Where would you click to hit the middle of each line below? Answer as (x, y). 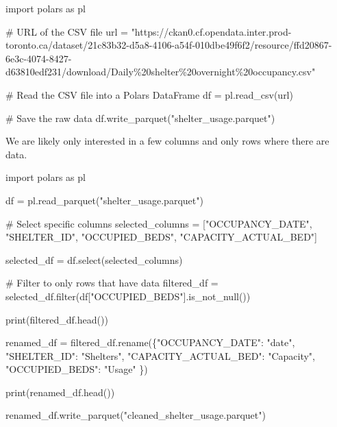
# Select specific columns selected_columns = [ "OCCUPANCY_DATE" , (159, 223)
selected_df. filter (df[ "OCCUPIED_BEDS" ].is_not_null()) (128, 296)
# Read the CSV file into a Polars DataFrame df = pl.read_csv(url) (149, 94)
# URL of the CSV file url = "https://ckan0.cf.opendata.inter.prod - (149, 31)
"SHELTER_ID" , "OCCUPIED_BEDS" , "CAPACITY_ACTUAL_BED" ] (161, 237)
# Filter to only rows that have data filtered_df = (112, 283)
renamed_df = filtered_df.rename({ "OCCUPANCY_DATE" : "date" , (150, 342)
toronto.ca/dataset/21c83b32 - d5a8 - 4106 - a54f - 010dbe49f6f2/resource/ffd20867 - (169, 45)
